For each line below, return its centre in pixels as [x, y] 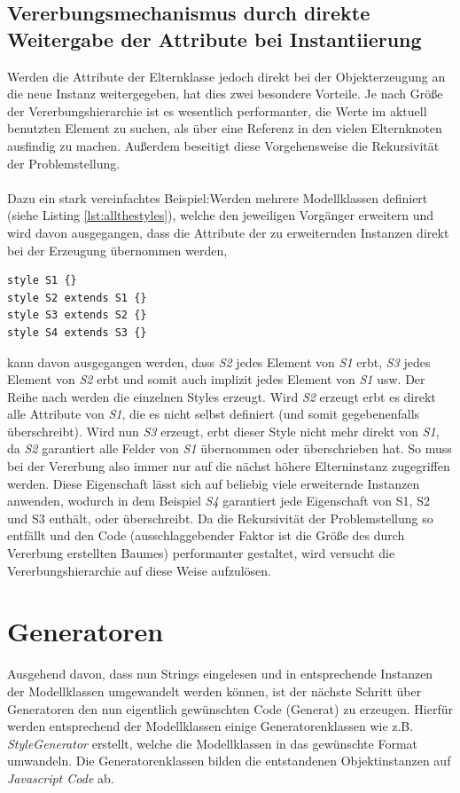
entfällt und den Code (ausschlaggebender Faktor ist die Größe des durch [206, 535]
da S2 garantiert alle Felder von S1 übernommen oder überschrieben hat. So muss [230, 448]
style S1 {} [42, 281]
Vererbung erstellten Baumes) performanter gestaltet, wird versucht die [201, 553]
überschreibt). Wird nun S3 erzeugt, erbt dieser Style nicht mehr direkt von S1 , [223, 431]
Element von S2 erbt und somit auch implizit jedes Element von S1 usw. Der [216, 379]
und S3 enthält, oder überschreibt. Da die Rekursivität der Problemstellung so [220, 518]
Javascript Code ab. [61, 777]
